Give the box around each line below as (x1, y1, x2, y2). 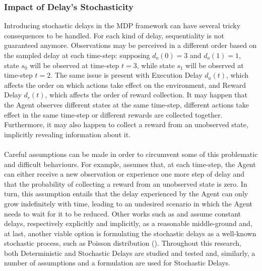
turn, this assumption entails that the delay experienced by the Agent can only (4, 188, 248, 199)
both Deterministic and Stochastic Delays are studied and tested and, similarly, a (4, 247, 255, 258)
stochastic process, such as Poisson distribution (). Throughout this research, (4, 238, 242, 248)
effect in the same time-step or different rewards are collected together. (4, 109, 223, 120)
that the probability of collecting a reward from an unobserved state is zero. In (4, 178, 247, 189)
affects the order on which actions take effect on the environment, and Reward (4, 79, 246, 90)
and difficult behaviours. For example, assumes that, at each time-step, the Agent (4, 158, 256, 169)
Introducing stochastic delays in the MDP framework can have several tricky (4, 20, 241, 31)
